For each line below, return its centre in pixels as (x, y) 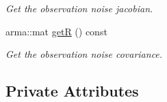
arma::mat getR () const (56, 31)
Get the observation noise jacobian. (79, 8)
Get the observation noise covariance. (84, 54)
